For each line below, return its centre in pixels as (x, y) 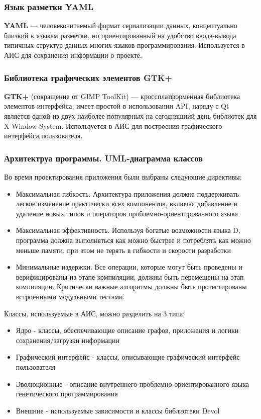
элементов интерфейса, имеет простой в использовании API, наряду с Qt (117, 106)
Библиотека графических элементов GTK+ (88, 77)
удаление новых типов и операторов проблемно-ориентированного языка (127, 213)
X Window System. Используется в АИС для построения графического (113, 125)
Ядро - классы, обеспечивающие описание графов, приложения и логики (127, 330)
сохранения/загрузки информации (68, 340)
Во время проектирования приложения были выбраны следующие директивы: (123, 177)
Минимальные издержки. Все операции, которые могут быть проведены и (129, 267)
